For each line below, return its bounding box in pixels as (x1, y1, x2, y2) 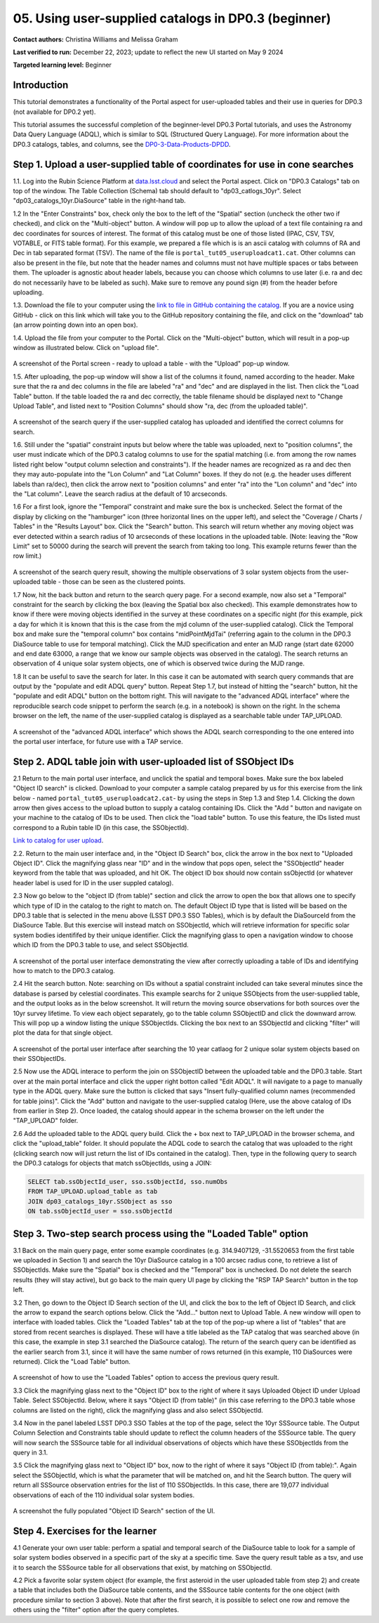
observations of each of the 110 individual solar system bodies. (13, 1490, 195, 1499)
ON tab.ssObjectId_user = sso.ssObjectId (27, 1207, 173, 1215)
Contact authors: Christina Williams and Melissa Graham (13, 35, 178, 44)
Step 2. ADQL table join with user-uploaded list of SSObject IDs (13, 755, 294, 767)
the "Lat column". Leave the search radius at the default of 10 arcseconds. (13, 490, 228, 498)
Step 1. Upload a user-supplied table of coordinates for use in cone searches (13, 158, 354, 170)
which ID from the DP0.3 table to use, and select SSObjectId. (13, 941, 189, 949)
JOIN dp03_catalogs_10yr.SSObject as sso (27, 1197, 173, 1205)
